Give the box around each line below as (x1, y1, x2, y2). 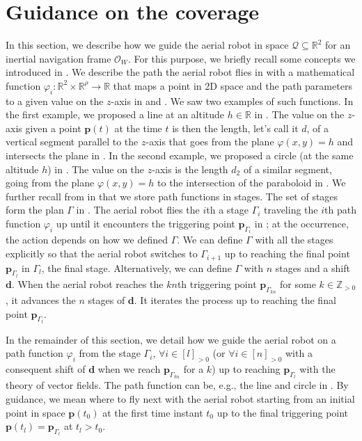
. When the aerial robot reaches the (11, 276, 164, 291)
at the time (114, 120, 162, 135)
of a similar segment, (243, 161, 332, 176)
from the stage (79, 346, 141, 360)
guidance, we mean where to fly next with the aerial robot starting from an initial (6, 391, 355, 406)
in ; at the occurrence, (254, 216, 349, 231)
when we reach (97, 362, 161, 376)
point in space (6, 405, 65, 419)
